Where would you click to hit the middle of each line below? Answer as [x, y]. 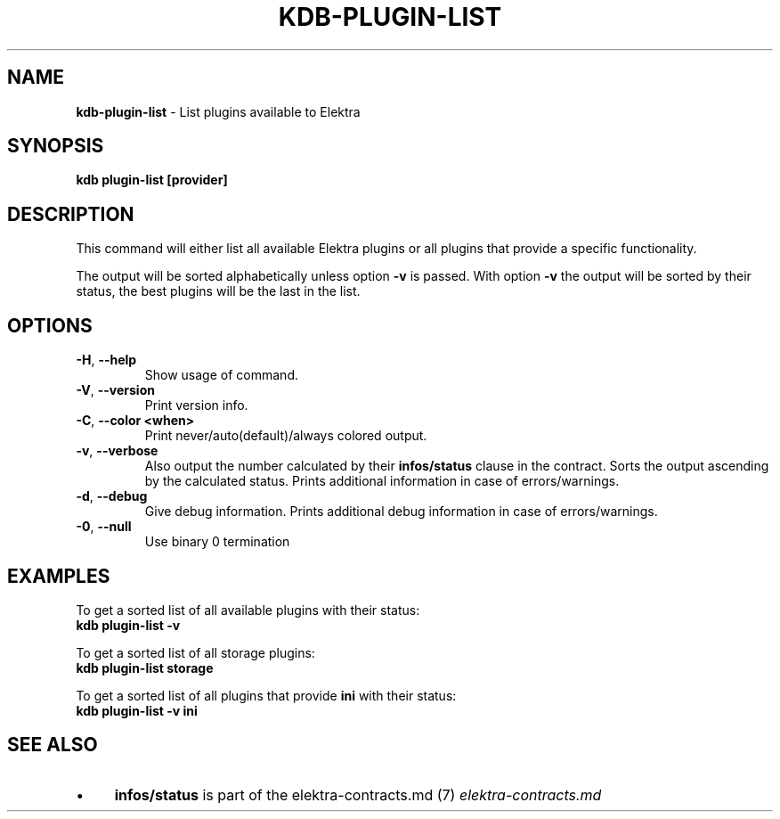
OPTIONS [50, 325]
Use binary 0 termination [217, 542]
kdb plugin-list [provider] [152, 180]
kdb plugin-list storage [145, 667]
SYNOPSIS [56, 146]
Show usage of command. [221, 375]
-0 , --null [104, 527]
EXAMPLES [59, 576]
